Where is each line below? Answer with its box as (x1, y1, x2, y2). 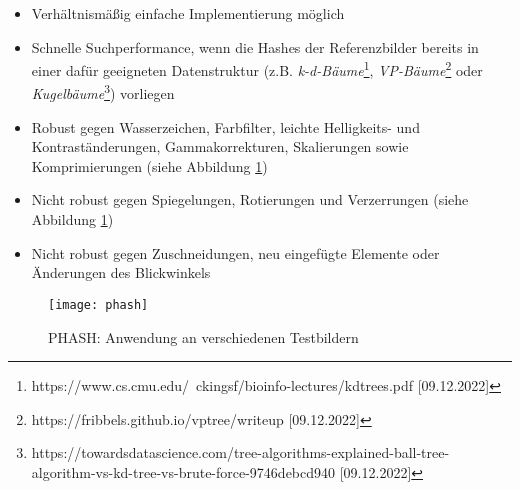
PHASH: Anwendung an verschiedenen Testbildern (48, 326, 359, 347)
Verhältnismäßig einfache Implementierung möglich (31, 3, 345, 23)
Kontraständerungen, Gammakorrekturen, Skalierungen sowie (31, 136, 409, 157)
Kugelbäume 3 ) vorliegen (31, 80, 175, 104)
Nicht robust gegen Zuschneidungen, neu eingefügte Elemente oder (31, 242, 440, 263)
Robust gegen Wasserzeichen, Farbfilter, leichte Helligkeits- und (31, 116, 420, 137)
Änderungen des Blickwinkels (31, 262, 211, 283)
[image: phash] (48, 297, 149, 312)
